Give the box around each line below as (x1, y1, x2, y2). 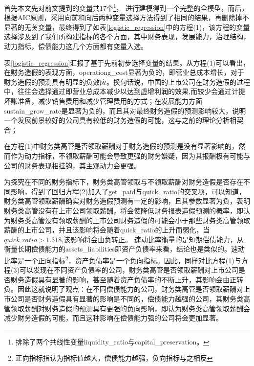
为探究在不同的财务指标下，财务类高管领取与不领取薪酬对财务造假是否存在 (4, 177, 243, 187)
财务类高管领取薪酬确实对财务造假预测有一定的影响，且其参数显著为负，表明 (4, 196, 250, 206)
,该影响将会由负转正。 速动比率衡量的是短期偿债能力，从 (62, 234, 244, 244)
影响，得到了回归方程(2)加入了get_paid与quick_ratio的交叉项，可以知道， (10, 186, 246, 196)
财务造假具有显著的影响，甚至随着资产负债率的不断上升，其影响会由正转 (10, 274, 243, 284)
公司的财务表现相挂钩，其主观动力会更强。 (4, 160, 141, 170)
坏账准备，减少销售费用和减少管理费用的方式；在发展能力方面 (4, 96, 202, 106)
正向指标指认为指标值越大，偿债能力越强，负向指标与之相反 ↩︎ (15, 353, 213, 363)
